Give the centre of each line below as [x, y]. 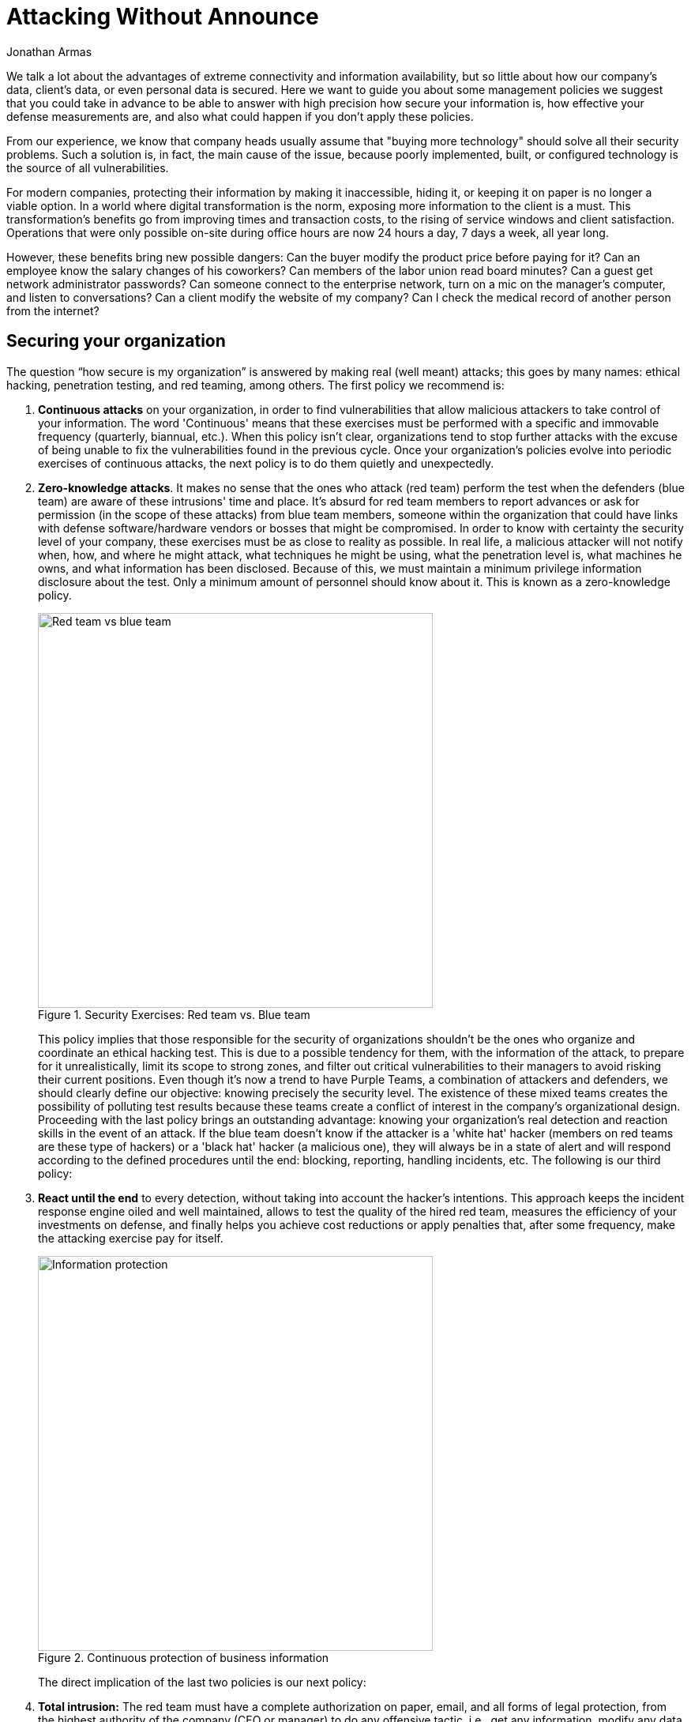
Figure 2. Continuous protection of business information [184, 1657]
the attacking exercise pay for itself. [131, 1238]
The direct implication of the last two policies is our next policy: [202, 1682]
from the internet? [53, 310]
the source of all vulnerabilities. [88, 167]
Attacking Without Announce [163, 17]
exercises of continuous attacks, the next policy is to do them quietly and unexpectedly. [266, 463]
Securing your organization [116, 341]
